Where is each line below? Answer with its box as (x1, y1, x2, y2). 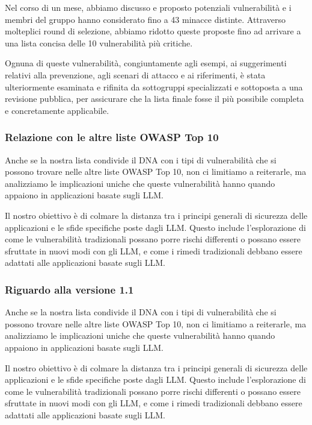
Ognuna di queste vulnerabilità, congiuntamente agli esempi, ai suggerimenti (5, 57, 287, 69)
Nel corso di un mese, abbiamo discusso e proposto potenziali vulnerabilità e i (5, 1, 292, 13)
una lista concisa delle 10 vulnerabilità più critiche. (5, 36, 193, 49)
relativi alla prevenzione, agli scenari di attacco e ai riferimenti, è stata (5, 68, 266, 81)
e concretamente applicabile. (5, 104, 109, 116)
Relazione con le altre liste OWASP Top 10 (5, 130, 219, 145)
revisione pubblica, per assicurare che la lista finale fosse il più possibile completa (5, 92, 304, 105)
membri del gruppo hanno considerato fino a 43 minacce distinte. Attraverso (5, 13, 286, 25)
